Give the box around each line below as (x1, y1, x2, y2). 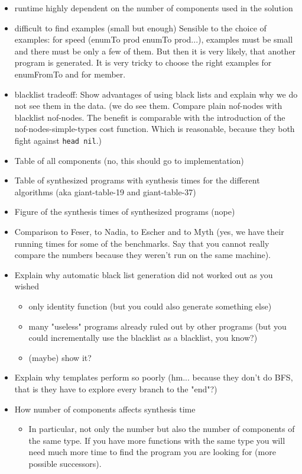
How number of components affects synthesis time (14, 402, 196, 415)
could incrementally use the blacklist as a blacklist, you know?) (28, 331, 258, 344)
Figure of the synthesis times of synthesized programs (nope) (14, 205, 235, 218)
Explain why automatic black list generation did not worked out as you (14, 268, 273, 280)
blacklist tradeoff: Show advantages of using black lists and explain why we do (14, 88, 298, 100)
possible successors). (28, 457, 102, 469)
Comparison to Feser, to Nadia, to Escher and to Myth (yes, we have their (14, 225, 284, 237)
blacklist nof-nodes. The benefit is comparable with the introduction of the (14, 111, 285, 123)
